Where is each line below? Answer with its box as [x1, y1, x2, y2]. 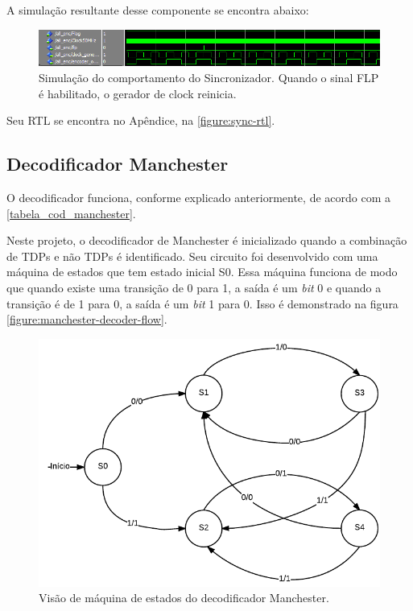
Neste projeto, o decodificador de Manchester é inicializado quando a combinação [6, 232, 407, 249]
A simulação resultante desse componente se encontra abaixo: [6, 2, 309, 18]
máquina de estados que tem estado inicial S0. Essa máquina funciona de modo [6, 263, 398, 280]
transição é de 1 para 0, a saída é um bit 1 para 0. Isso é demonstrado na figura [6, 295, 399, 312]
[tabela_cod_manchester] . [6, 204, 136, 221]
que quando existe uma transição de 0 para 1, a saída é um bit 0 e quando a [6, 279, 382, 295]
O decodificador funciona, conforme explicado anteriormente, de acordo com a [6, 189, 390, 205]
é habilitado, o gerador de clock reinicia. [39, 85, 237, 101]
